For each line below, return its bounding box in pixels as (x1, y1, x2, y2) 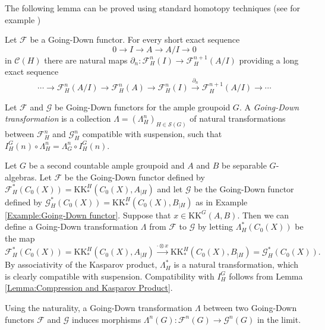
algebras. (5, 171, 37, 183)
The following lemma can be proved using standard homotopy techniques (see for (5, 2, 301, 14)
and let (157, 182, 183, 195)
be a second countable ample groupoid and (29, 159, 185, 172)
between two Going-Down (203, 301, 297, 313)
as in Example (195, 195, 248, 208)
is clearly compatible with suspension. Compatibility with (5, 269, 214, 282)
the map (5, 231, 35, 244)
